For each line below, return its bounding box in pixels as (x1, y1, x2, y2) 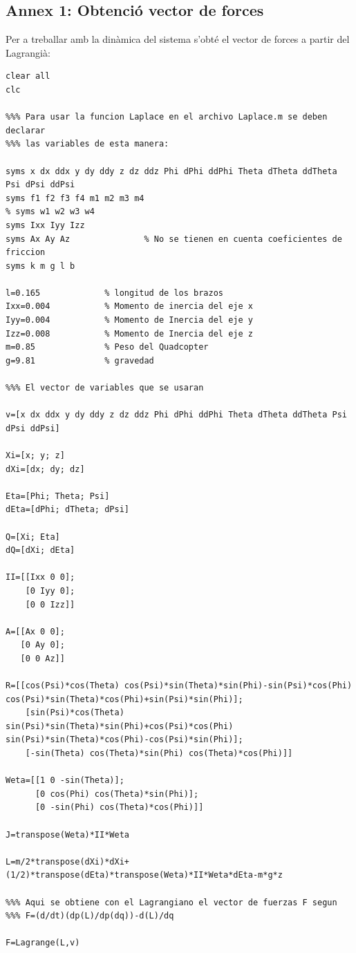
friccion (6, 247, 46, 258)
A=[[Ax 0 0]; (6, 626, 65, 636)
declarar (6, 125, 46, 135)
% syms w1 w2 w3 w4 (6, 207, 95, 217)
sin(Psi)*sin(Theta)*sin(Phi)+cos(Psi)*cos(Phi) (6, 721, 234, 731)
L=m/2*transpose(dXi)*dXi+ (6, 856, 129, 867)
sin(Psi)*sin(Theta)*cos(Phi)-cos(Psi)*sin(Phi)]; (6, 735, 243, 745)
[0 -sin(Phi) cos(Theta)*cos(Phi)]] (35, 802, 204, 813)
